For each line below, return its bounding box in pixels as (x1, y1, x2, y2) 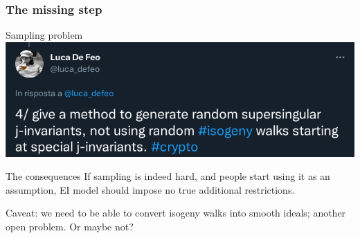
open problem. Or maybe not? (6, 219, 134, 234)
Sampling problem (6, 28, 83, 42)
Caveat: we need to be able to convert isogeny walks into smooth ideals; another (6, 205, 346, 220)
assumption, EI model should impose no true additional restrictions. (6, 182, 295, 196)
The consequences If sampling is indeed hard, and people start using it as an (6, 169, 330, 183)
